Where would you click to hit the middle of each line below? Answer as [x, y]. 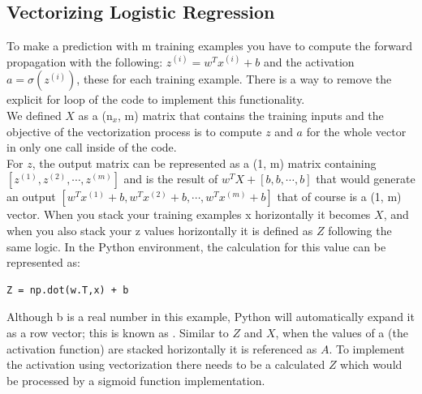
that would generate [366, 179]
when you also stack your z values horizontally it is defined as [160, 230]
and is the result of [171, 179]
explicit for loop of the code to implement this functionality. [156, 99]
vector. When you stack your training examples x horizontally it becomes [189, 214]
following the [360, 230]
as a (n [95, 115]
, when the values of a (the [342, 332]
